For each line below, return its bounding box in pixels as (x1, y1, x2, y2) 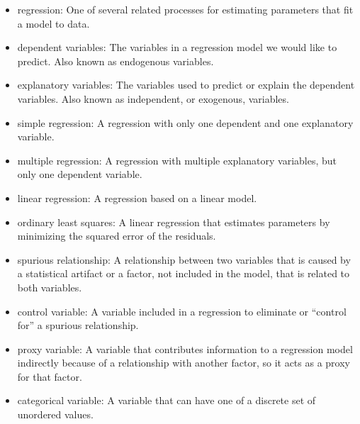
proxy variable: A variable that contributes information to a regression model (17, 341, 353, 356)
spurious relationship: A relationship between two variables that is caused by (17, 252, 351, 267)
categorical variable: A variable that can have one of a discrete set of (17, 393, 316, 408)
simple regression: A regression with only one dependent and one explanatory (17, 115, 354, 130)
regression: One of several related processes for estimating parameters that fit (17, 2, 354, 16)
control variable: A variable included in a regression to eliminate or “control (17, 303, 347, 318)
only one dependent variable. (17, 167, 142, 182)
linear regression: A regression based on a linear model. (17, 190, 257, 205)
